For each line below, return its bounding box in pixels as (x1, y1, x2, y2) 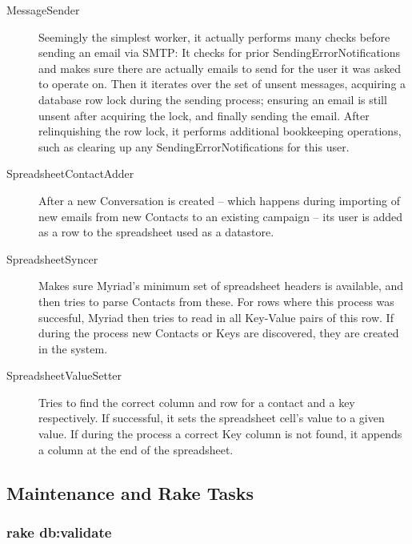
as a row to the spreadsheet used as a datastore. (38, 224, 274, 240)
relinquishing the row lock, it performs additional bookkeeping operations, (38, 123, 402, 139)
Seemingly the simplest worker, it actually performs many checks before (38, 28, 390, 45)
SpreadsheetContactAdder (6, 165, 134, 182)
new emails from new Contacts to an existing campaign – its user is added (38, 208, 403, 224)
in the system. (38, 340, 108, 357)
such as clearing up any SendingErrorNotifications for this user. (38, 138, 350, 155)
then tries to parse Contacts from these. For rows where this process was (38, 292, 394, 309)
